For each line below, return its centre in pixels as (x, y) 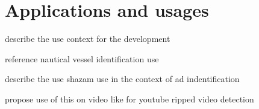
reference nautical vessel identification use (82, 58)
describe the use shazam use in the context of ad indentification (122, 79)
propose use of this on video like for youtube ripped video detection (129, 99)
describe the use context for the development (88, 39)
